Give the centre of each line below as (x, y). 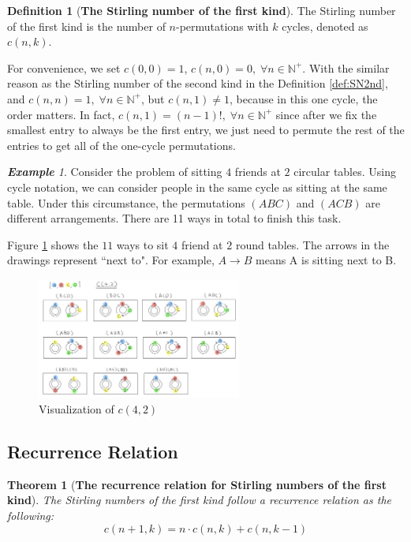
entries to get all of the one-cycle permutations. (121, 145)
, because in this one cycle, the (304, 98)
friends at (258, 172)
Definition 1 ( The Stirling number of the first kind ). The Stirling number (202, 10)
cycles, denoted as (325, 26)
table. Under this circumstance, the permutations (126, 202)
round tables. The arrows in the (312, 244)
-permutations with (222, 26)
